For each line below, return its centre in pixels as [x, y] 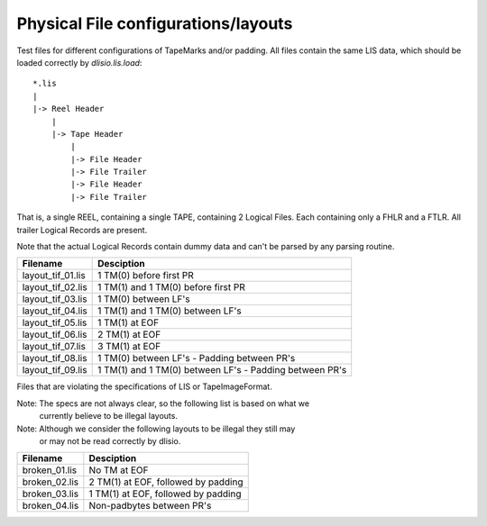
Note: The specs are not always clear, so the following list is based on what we [163, 403]
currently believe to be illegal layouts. [108, 416]
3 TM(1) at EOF [129, 347]
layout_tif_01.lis [54, 276]
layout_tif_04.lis [55, 311]
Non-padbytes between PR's [150, 506]
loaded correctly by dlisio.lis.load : [79, 62]
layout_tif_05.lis [55, 322]
